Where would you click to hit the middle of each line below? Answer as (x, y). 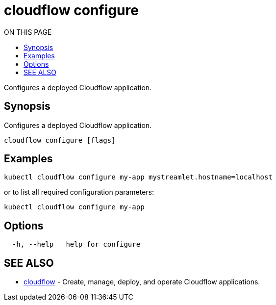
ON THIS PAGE (28, 32)
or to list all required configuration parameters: (79, 192)
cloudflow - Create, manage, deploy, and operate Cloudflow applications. (142, 282)
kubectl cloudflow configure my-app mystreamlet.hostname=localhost (138, 177)
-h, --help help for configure (76, 244)
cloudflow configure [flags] (60, 140)
